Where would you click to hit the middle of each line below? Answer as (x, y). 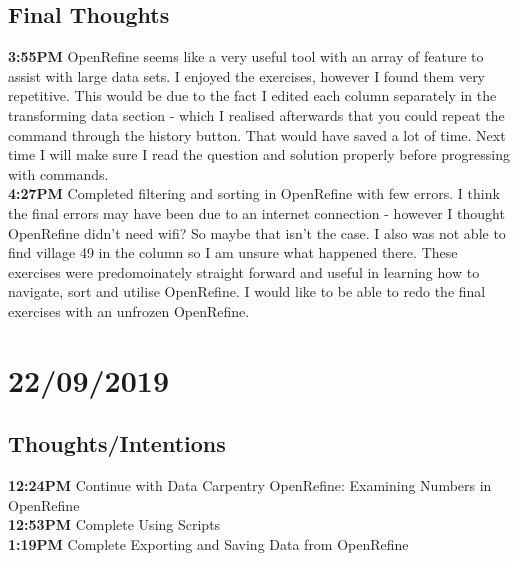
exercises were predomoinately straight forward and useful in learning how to (244, 271)
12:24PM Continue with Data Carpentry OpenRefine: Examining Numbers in (250, 485)
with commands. (58, 173)
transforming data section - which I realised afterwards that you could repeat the (256, 114)
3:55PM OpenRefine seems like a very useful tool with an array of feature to (246, 56)
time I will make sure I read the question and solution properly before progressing (259, 154)
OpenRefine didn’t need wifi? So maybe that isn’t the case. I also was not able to (257, 232)
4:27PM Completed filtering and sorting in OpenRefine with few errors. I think (254, 193)
